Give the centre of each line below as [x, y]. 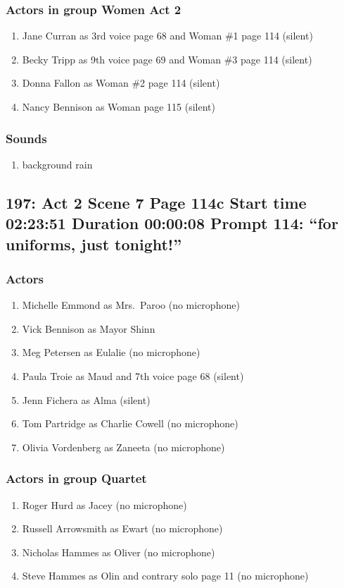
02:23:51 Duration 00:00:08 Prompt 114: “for [172, 223]
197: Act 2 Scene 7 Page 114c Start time [156, 202]
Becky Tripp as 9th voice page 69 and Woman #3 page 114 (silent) [167, 59]
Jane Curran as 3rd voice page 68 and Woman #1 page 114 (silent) [167, 36]
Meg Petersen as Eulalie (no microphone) [111, 352]
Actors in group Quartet [76, 478]
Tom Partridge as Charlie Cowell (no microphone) [130, 423]
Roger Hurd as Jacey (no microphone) [104, 504]
